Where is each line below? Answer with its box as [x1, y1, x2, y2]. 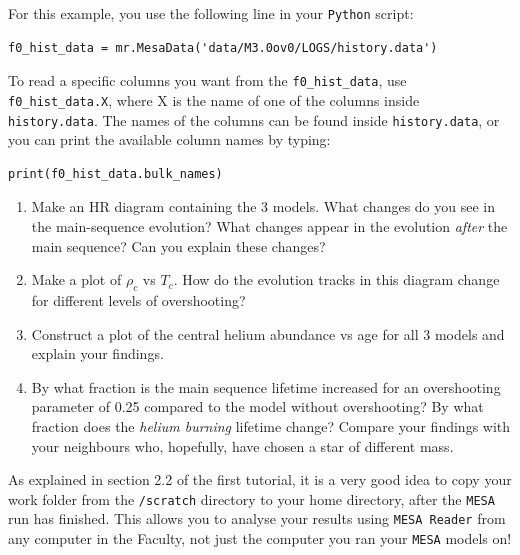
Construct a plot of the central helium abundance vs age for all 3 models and [31, 323, 505, 344]
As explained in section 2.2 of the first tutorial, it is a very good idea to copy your [8, 469, 512, 490]
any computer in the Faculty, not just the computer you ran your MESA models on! [8, 528, 512, 549]
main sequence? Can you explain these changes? [31, 235, 326, 256]
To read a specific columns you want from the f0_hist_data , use [8, 70, 407, 91]
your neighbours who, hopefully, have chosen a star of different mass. [31, 435, 454, 456]
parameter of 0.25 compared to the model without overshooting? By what [31, 396, 484, 417]
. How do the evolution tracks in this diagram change [173, 269, 500, 290]
